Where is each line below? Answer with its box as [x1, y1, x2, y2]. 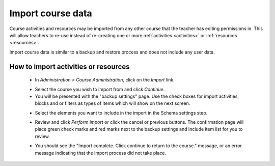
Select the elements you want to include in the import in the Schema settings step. [35, 109, 208, 116]
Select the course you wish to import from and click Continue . [35, 86, 165, 92]
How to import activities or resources [9, 62, 130, 71]
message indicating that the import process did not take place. [35, 150, 167, 156]
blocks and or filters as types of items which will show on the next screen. [35, 100, 190, 106]
